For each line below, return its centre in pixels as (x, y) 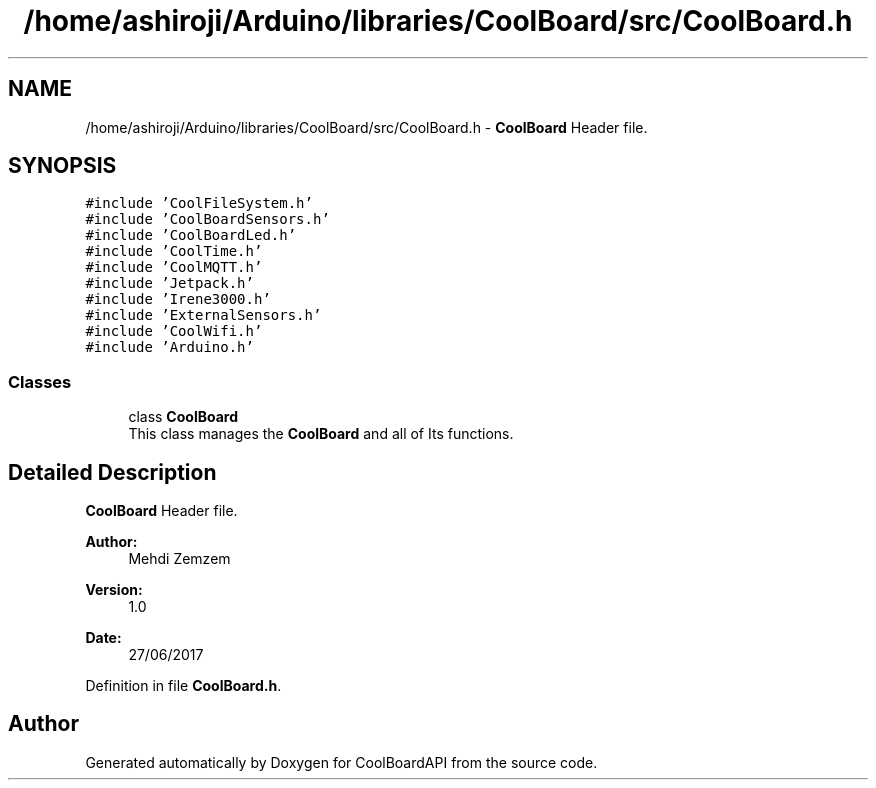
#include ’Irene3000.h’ (178, 299)
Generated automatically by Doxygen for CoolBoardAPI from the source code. (341, 762)
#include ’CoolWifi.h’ (174, 331)
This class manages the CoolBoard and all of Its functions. (321, 434)
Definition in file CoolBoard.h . (183, 686)
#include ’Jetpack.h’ (169, 283)
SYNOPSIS (62, 166)
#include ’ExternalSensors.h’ (203, 315)
